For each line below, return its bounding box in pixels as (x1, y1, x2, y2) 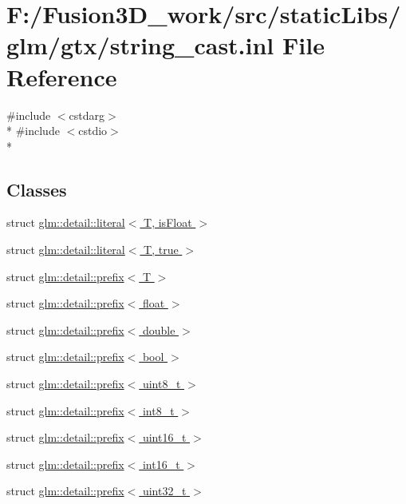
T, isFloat (144, 214, 192, 231)
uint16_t (142, 429, 187, 446)
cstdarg (69, 106, 105, 123)
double (142, 321, 175, 338)
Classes (6, 177, 67, 201)
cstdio (78, 122, 108, 139)
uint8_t (142, 375, 181, 392)
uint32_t (142, 482, 187, 499)
